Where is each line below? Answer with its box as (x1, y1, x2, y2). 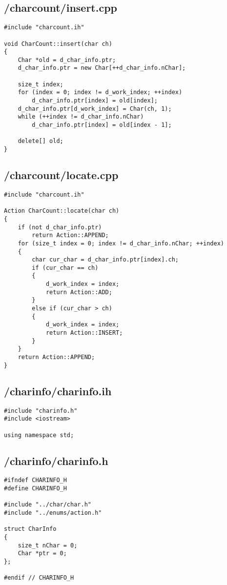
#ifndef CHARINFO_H (4, 477, 67, 484)
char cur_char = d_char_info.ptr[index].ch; (32, 256, 179, 263)
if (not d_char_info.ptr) (18, 223, 102, 231)
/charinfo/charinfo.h (4, 453, 108, 468)
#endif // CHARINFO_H (4, 574, 74, 582)
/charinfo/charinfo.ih (4, 383, 112, 398)
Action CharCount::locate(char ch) (4, 207, 120, 215)
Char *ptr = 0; (18, 550, 67, 557)
